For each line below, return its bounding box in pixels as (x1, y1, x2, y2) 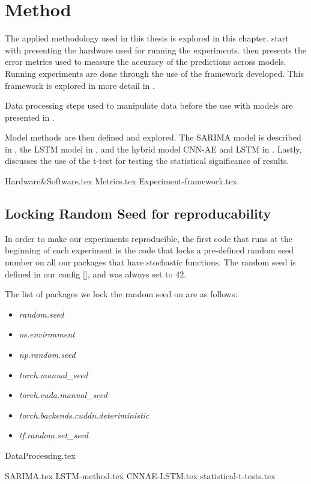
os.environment (19, 328, 75, 340)
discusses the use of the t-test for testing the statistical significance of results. (5, 154, 289, 167)
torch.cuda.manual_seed (19, 389, 107, 401)
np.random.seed (19, 348, 76, 361)
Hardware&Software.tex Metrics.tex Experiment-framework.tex (5, 175, 237, 187)
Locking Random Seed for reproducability (5, 204, 271, 223)
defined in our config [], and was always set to (5, 267, 173, 280)
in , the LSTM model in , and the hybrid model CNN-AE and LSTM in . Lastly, (5, 142, 302, 155)
